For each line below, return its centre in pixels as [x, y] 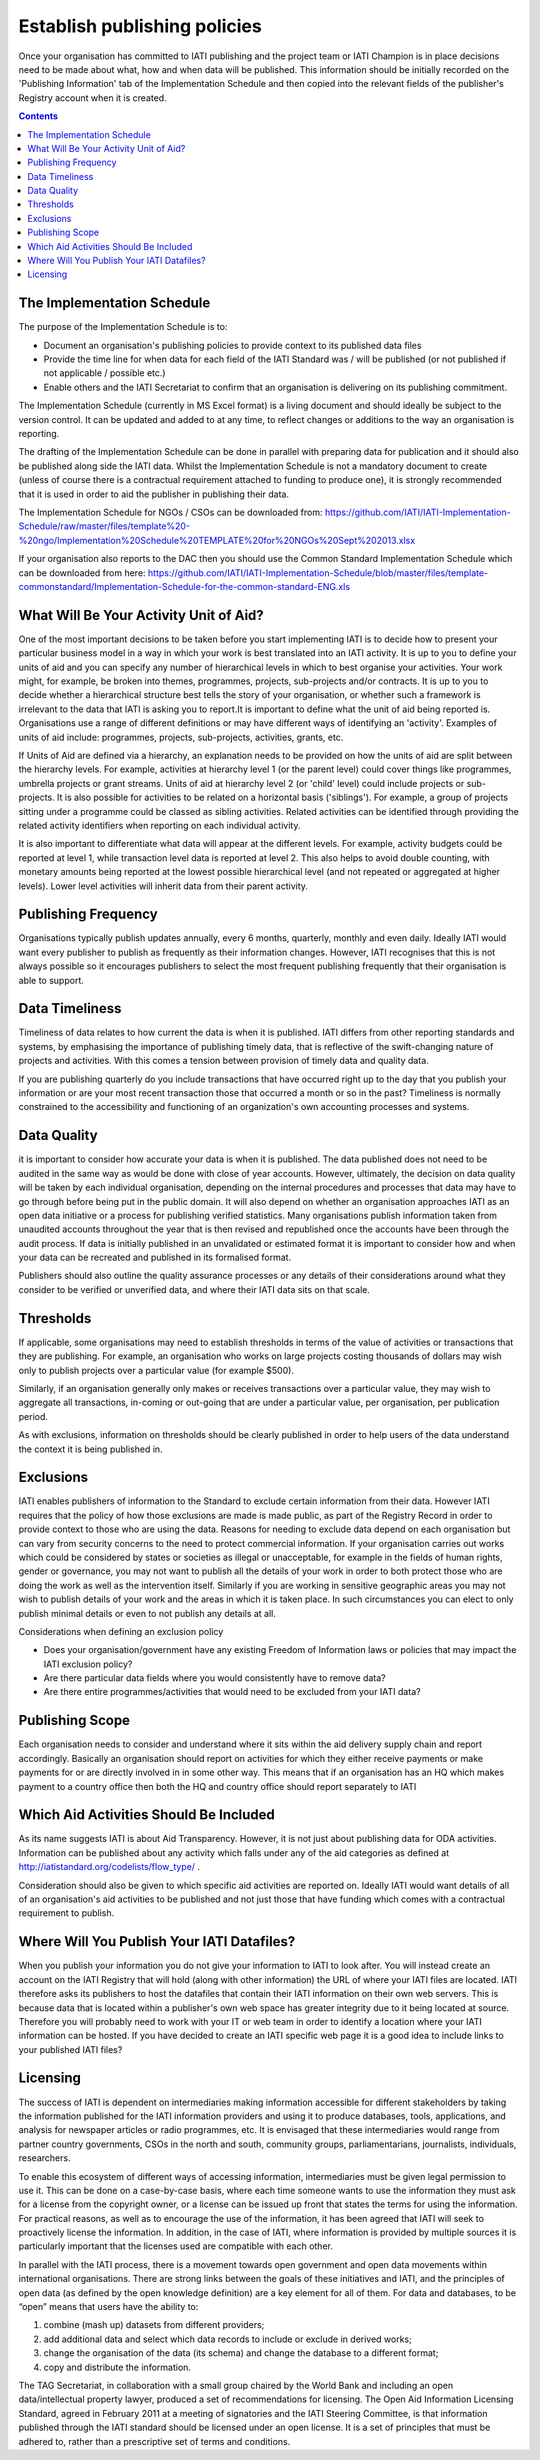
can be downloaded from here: [82, 572]
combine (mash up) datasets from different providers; [154, 2325]
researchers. [44, 2158]
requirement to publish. [66, 1913]
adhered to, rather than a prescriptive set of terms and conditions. [154, 2441]
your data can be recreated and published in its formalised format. [155, 1257]
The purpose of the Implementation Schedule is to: [123, 327]
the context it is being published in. [91, 1449]
